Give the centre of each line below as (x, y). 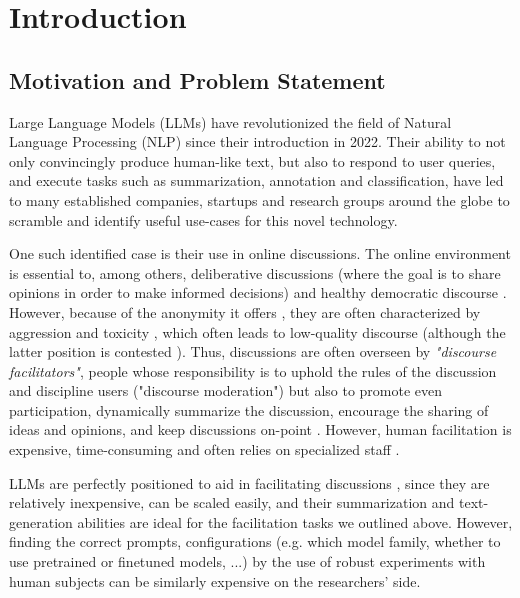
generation (41, 521)
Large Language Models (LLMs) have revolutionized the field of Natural (230, 121)
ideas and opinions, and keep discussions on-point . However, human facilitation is (260, 429)
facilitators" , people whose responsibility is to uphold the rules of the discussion (253, 370)
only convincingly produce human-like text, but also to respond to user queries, (252, 160)
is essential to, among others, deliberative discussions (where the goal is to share (255, 272)
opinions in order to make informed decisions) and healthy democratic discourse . (258, 292)
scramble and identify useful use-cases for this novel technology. (203, 219)
